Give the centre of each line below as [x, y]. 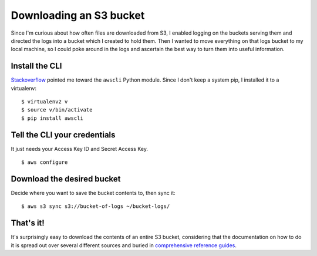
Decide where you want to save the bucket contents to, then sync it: [93, 193]
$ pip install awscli [52, 118]
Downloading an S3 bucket [78, 15]
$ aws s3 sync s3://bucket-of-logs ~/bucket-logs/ [96, 206]
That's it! [28, 223]
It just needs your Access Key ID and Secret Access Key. [79, 149]
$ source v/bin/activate [57, 110]
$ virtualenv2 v [45, 102]
